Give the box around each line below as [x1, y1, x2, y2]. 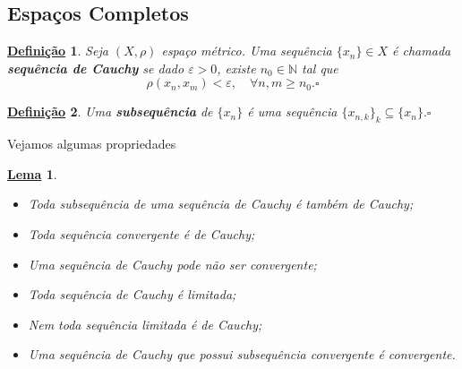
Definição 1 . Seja [7, 41, 108, 60]
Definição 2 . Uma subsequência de [7, 102, 213, 121]
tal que [301, 58, 338, 77]
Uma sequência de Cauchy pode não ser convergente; [28, 254, 317, 273]
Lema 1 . [7, 164, 57, 183]
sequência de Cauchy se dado [7, 58, 184, 77]
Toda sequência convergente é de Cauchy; [28, 224, 255, 243]
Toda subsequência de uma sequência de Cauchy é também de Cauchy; [28, 194, 414, 213]
